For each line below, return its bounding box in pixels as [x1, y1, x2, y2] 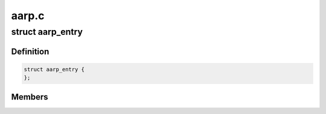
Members [11, 92, 48, 102]
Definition [11, 46, 50, 56]
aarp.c [11, 9, 45, 22]
